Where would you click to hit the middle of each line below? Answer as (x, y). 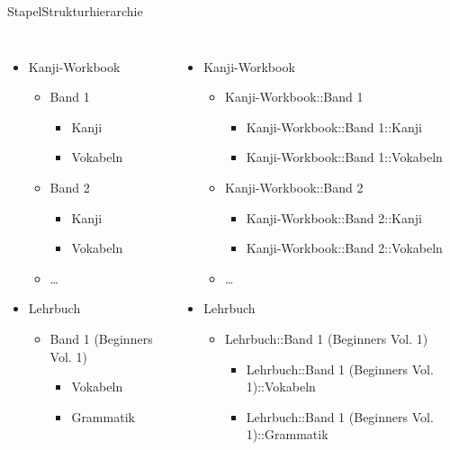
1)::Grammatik (287, 434)
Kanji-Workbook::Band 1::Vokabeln (344, 157)
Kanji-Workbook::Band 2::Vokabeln (344, 248)
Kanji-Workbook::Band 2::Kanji (334, 217)
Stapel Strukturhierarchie (75, 11)
